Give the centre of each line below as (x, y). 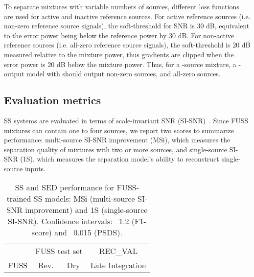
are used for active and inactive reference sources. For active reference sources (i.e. (127, 16)
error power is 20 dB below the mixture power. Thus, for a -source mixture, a (120, 64)
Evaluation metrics (52, 100)
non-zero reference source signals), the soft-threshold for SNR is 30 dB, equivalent (127, 26)
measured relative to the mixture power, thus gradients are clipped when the (119, 54)
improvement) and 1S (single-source (86, 209)
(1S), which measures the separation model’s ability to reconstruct (120, 159)
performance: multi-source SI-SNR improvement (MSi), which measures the (117, 140)
